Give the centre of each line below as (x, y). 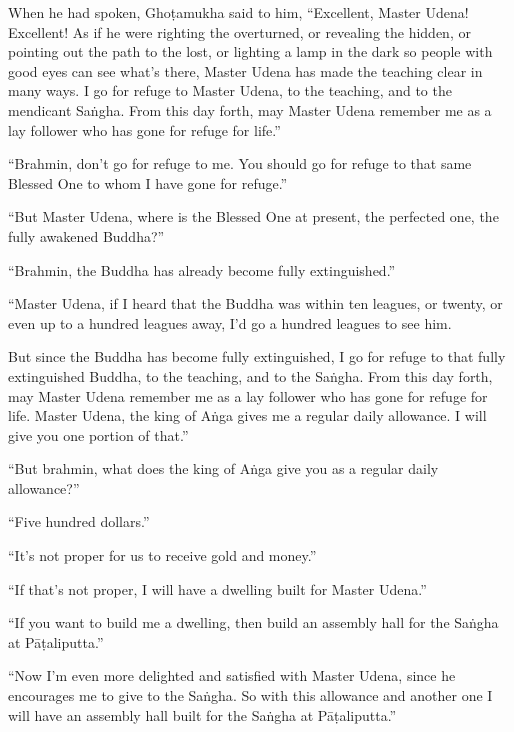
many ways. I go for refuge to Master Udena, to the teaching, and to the (230, 90)
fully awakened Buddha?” (86, 235)
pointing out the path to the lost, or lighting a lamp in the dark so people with (250, 51)
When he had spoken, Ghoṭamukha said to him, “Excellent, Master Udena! (238, 12)
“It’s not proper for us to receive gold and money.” (162, 555)
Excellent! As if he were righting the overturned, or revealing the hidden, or (239, 31)
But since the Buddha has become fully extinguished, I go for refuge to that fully (257, 356)
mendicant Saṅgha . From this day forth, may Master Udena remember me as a (250, 109)
